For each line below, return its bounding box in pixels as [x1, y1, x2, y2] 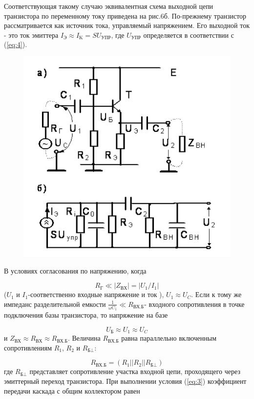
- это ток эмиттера [4, 29, 59, 40]
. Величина [67, 333, 101, 343]
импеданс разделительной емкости [4, 299, 106, 309]
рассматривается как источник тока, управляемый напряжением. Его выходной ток [4, 20, 250, 30]
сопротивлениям [4, 342, 52, 352]
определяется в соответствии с [143, 29, 234, 40]
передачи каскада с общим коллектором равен [4, 385, 140, 396]
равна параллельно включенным [121, 333, 217, 343]
